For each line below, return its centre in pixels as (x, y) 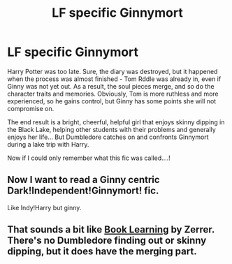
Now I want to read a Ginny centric (84, 180)
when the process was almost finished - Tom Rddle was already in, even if (114, 79)
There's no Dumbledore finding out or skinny (107, 241)
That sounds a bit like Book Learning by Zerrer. (111, 229)
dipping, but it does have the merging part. (102, 252)
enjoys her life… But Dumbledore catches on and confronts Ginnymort (108, 137)
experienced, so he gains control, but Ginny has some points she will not (112, 101)
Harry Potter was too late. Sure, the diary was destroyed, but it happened (113, 71)
